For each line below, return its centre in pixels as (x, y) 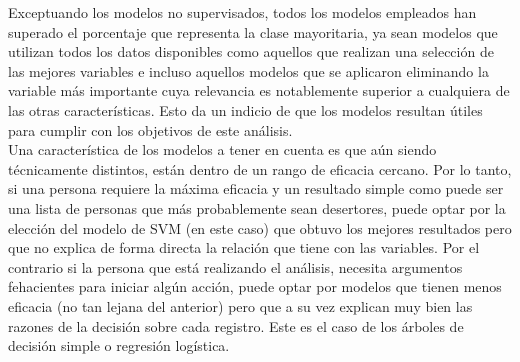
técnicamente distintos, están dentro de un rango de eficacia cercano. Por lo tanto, (260, 168)
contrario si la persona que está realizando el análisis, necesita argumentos (235, 266)
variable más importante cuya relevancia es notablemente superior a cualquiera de (259, 90)
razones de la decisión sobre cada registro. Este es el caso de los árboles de (236, 325)
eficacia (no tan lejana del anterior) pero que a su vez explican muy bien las (240, 305)
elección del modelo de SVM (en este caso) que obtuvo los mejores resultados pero (260, 227)
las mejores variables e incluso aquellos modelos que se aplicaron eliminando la (248, 70)
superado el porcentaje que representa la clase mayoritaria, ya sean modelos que (253, 31)
